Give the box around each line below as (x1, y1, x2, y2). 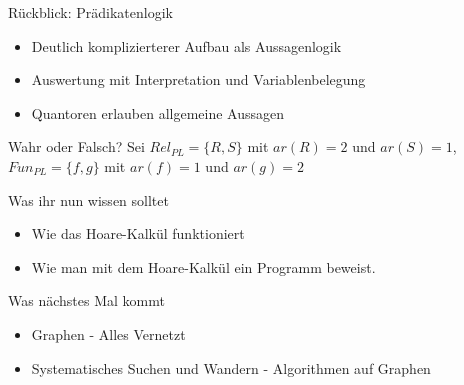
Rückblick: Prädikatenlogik (8, 2, 173, 22)
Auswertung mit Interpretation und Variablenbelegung (31, 69, 366, 90)
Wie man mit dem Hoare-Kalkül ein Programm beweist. (31, 256, 376, 277)
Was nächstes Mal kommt (8, 290, 165, 311)
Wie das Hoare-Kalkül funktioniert (31, 223, 245, 244)
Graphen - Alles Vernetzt (31, 323, 186, 344)
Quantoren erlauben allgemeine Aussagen (31, 102, 285, 123)
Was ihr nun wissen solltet (8, 189, 169, 210)
